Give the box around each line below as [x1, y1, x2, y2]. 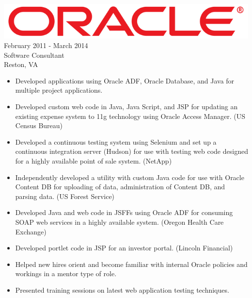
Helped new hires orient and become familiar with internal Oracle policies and [15, 259, 248, 269]
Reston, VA [4, 59, 38, 69]
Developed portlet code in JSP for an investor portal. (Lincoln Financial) [15, 243, 233, 253]
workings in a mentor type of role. [15, 268, 117, 279]
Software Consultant [4, 50, 64, 60]
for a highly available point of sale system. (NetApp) [15, 155, 172, 166]
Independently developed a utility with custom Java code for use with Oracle [15, 172, 244, 182]
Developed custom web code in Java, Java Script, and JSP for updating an [15, 101, 238, 112]
